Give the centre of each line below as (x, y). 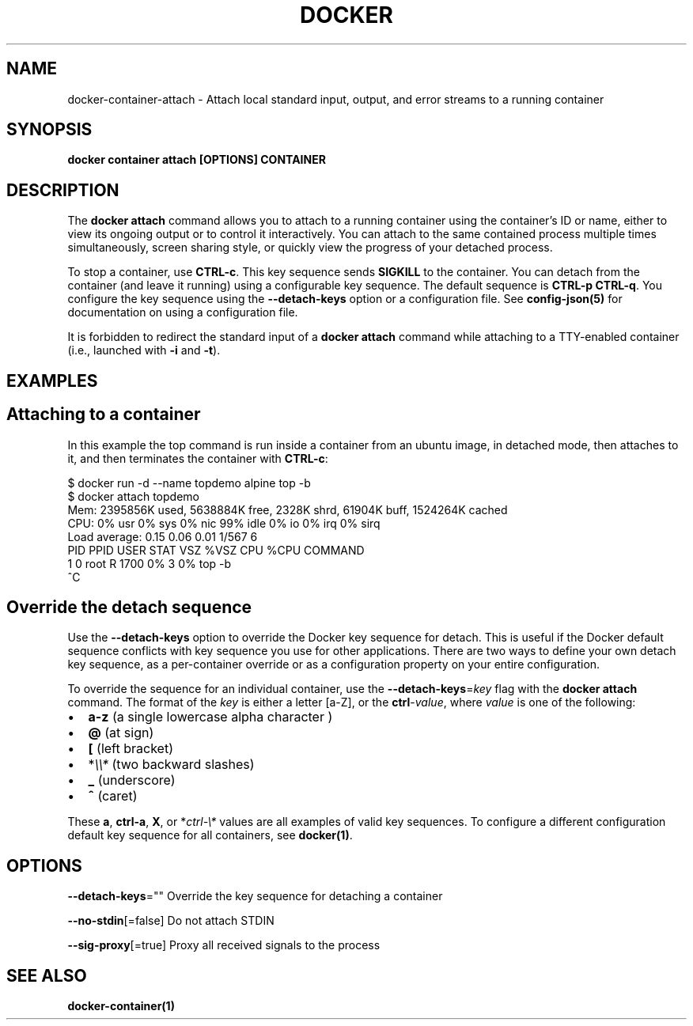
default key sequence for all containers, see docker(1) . (210, 835)
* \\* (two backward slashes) (171, 765)
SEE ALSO (47, 975)
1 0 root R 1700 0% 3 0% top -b (150, 563)
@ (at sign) (121, 733)
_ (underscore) (132, 780)
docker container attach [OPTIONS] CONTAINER (197, 160)
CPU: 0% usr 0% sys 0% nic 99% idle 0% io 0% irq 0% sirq (224, 523)
